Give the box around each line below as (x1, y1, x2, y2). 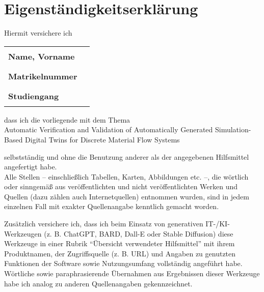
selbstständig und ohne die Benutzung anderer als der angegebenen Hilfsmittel (4, 151, 249, 162)
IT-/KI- (205, 218, 230, 229)
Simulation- (215, 124, 251, 135)
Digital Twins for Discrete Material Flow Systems (25, 134, 180, 144)
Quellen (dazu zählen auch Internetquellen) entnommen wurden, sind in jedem (4, 191, 249, 201)
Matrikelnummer (8, 70, 77, 82)
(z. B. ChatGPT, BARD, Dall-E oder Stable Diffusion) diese (44, 228, 233, 239)
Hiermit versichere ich (4, 27, 72, 38)
